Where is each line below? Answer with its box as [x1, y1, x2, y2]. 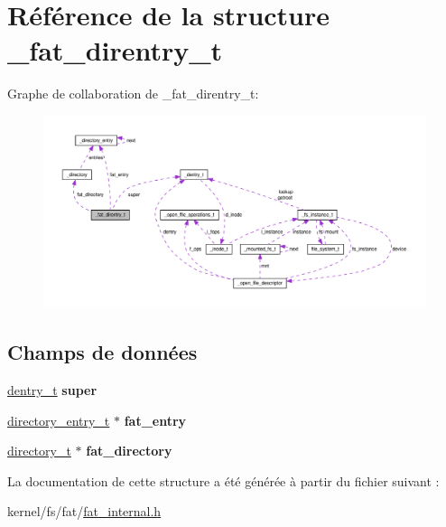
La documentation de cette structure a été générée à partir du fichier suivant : [7, 471, 440, 490]
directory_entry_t [7, 410, 110, 429]
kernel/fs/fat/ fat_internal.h [7, 502, 162, 521]
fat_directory [86, 441, 172, 460]
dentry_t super [7, 380, 98, 399]
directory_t [7, 441, 71, 460]
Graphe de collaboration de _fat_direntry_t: [7, 84, 259, 103]
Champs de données [7, 338, 198, 366]
